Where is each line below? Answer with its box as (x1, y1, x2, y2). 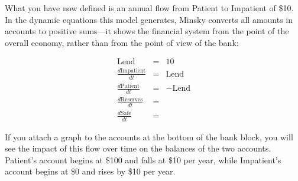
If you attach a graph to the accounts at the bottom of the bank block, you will (5, 130, 293, 143)
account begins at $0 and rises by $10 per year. (5, 165, 176, 177)
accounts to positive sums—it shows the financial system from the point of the (5, 25, 289, 37)
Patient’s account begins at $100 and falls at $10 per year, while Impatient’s (5, 153, 281, 166)
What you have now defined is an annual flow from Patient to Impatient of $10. (5, 2, 294, 14)
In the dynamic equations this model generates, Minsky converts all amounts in (5, 13, 293, 25)
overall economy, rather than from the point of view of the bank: (5, 36, 239, 48)
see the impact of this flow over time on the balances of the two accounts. (5, 142, 271, 154)
